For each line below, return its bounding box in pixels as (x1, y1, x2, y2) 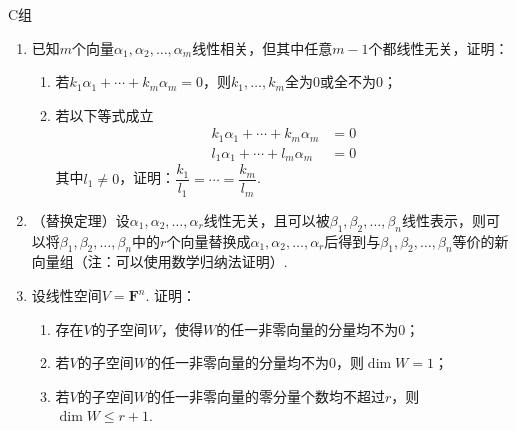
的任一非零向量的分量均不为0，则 (146, 352, 364, 373)
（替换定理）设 (31, 209, 130, 230)
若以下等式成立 (55, 104, 154, 125)
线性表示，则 (401, 209, 486, 230)
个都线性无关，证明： (368, 37, 509, 58)
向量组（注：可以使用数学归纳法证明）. (31, 251, 288, 272)
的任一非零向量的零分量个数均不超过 (146, 385, 385, 406)
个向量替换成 (166, 230, 251, 251)
